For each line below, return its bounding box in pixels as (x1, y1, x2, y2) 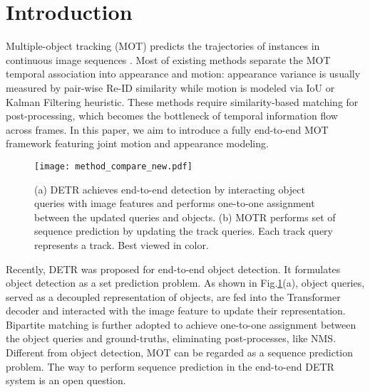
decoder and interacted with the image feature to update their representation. (6, 303, 346, 318)
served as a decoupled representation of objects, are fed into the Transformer (6, 289, 341, 304)
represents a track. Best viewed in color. (34, 237, 209, 252)
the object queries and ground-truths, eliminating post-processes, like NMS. (6, 331, 336, 346)
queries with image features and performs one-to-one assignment (34, 196, 315, 211)
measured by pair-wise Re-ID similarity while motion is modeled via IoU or (6, 80, 335, 95)
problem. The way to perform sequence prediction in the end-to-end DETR (6, 359, 334, 374)
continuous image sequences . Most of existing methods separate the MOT (6, 52, 331, 67)
